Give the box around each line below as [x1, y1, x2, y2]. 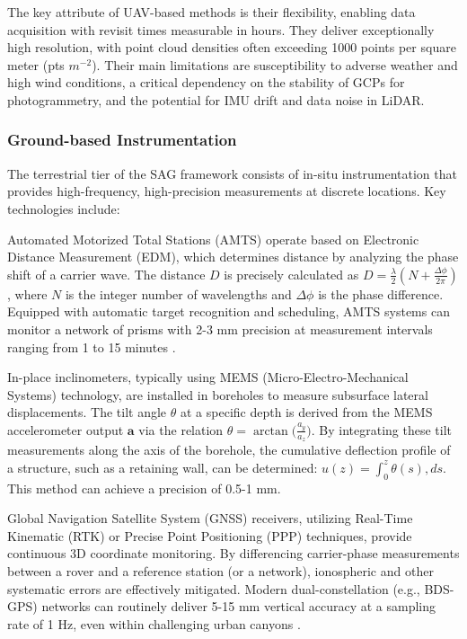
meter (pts [7, 55, 65, 74]
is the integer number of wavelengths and [65, 284, 292, 303]
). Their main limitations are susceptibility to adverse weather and [92, 55, 458, 74]
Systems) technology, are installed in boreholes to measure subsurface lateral [7, 385, 428, 404]
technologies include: [7, 199, 120, 217]
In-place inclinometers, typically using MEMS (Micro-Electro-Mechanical [7, 368, 409, 386]
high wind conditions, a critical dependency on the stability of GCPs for [7, 73, 405, 92]
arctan [252, 424, 288, 438]
